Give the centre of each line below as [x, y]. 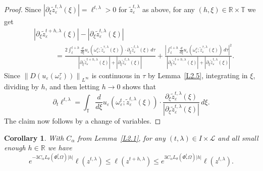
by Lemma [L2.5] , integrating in [198, 75]
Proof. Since [23, 9]
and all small [238, 137]
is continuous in [116, 75]
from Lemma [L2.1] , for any [121, 137]
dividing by [21, 86]
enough [15, 148]
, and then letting [72, 86]
